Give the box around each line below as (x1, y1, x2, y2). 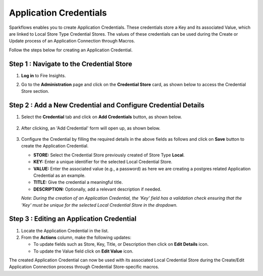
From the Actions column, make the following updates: (21, 234, 131, 240)
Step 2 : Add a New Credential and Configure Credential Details (9, 101, 205, 109)
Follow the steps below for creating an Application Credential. (9, 47, 133, 53)
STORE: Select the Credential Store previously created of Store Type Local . (33, 152, 185, 158)
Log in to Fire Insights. (21, 72, 66, 78)
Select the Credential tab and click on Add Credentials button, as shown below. (21, 114, 182, 120)
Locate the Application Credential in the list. (21, 228, 109, 234)
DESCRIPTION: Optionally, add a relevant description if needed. (33, 186, 162, 192)
